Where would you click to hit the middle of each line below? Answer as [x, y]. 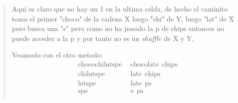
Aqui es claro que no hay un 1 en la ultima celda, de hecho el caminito [119, 8]
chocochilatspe [100, 64]
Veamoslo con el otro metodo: [57, 55]
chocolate [145, 64]
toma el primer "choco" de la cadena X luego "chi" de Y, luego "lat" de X [123, 18]
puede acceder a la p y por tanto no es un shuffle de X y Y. [103, 38]
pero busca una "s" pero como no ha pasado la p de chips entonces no [118, 28]
